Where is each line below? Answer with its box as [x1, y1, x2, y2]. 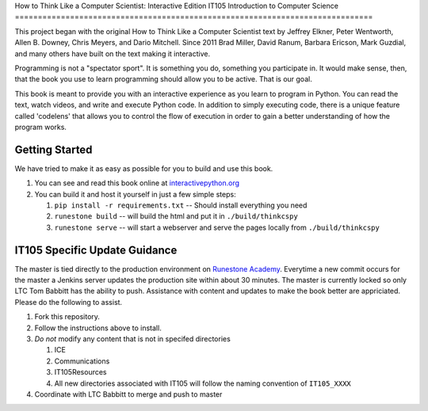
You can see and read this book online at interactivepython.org [34, 178, 240, 188]
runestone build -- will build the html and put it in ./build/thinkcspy [54, 211, 299, 221]
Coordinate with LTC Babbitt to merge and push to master [34, 389, 223, 399]
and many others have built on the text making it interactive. [14, 48, 210, 59]
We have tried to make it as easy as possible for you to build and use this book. [14, 163, 273, 173]
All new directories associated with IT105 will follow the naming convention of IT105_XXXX [54, 379, 352, 388]
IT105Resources [54, 367, 107, 377]
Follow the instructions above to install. [34, 323, 162, 333]
